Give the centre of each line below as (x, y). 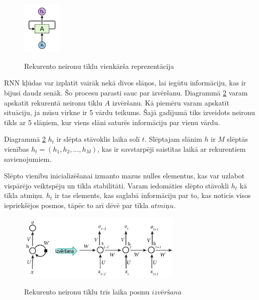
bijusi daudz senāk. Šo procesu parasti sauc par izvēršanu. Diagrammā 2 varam (126, 93)
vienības (17, 149)
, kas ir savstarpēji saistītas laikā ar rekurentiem (172, 149)
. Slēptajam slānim (173, 139)
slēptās (237, 139)
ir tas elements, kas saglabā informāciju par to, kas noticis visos (153, 195)
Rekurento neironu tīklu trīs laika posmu (87, 291)
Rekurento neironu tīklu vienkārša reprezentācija (99, 66)
